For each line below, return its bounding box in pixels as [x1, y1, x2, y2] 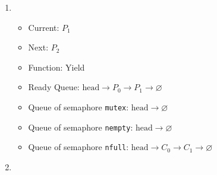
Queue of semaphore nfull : [28, 141, 129, 153]
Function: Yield [28, 61, 85, 73]
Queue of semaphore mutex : [28, 100, 129, 113]
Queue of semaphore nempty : [28, 120, 133, 133]
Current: [28, 21, 59, 33]
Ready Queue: [28, 81, 80, 93]
